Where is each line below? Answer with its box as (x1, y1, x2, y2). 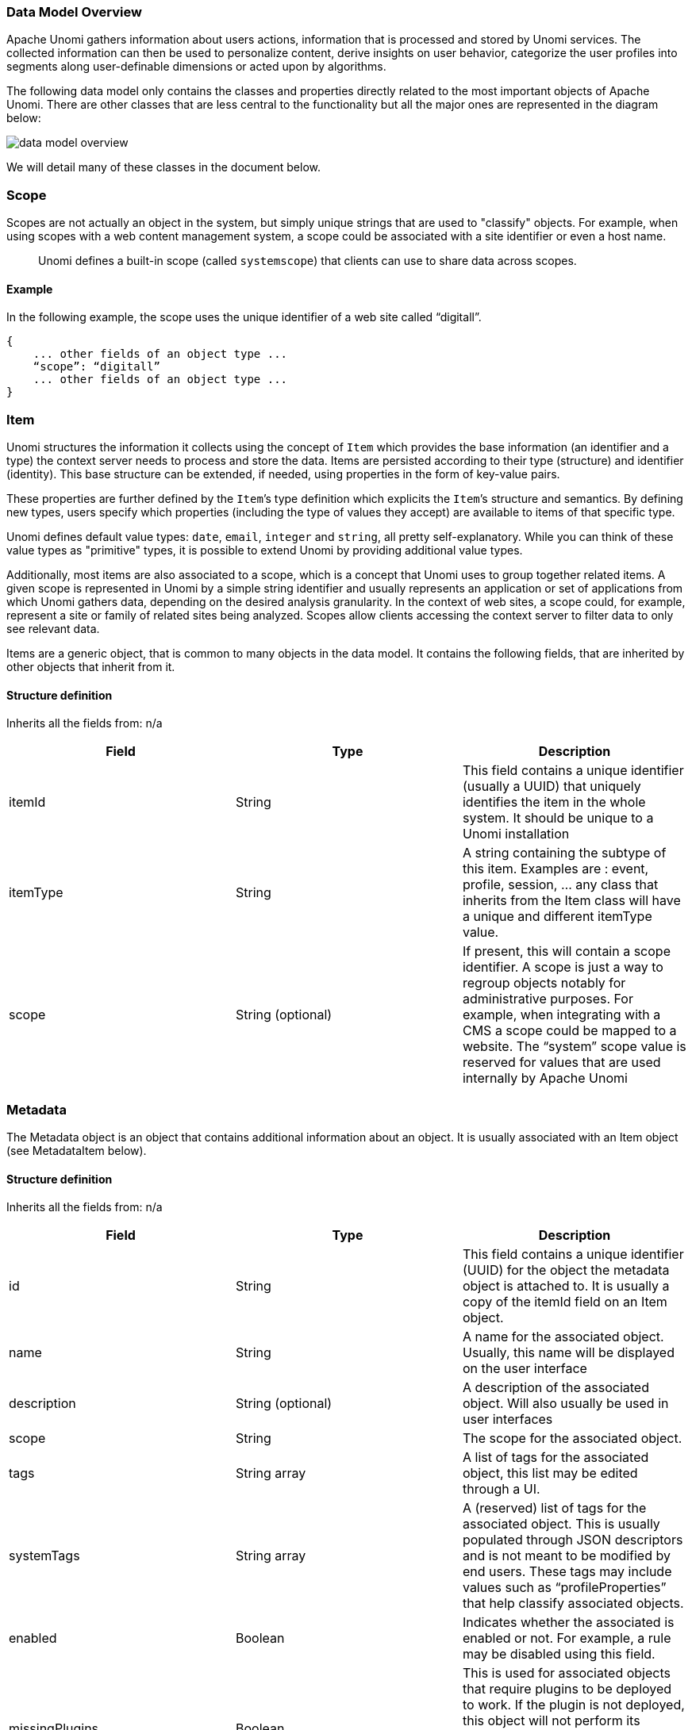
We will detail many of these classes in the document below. (6, 160, 321, 175)
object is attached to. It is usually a (462, 1278, 670, 1295)
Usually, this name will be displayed (462, 1344, 675, 1361)
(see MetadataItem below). (6, 1144, 147, 1158)
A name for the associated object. (462, 1329, 664, 1345)
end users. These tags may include (462, 1563, 672, 1580)
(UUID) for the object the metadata (462, 1262, 670, 1279)
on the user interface (462, 1360, 587, 1377)
